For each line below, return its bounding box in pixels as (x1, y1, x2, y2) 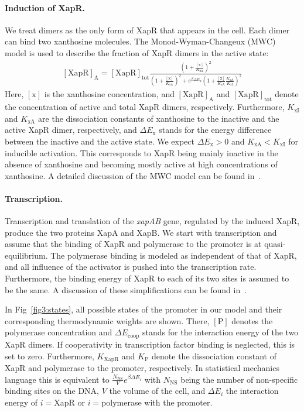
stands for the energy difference (159, 123, 272, 136)
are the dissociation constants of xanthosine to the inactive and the (38, 112, 279, 124)
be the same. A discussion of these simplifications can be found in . (5, 283, 247, 296)
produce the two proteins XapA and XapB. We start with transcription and (5, 226, 277, 238)
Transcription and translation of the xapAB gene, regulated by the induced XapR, (5, 215, 300, 227)
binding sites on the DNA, (5, 384, 99, 397)
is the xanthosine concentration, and (44, 88, 175, 100)
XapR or (54, 396, 85, 408)
